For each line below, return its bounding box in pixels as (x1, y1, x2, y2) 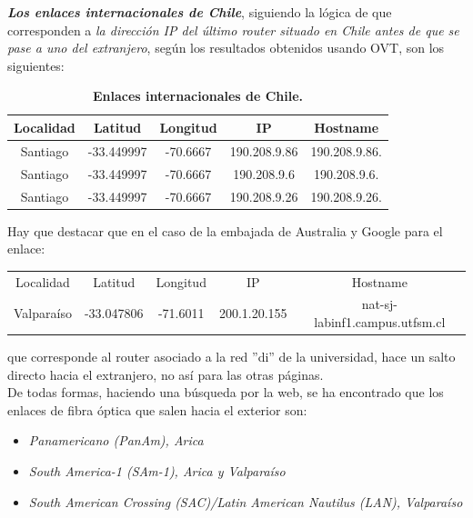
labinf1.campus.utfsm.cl (314, 312, 446, 331)
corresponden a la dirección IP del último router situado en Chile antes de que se (7, 20, 459, 39)
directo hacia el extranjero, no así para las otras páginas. (7, 364, 324, 384)
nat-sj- (361, 294, 398, 314)
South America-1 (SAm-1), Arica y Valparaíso (28, 462, 286, 481)
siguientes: (7, 55, 65, 75)
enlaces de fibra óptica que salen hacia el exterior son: (7, 400, 307, 419)
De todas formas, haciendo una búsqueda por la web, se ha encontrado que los (7, 383, 444, 402)
